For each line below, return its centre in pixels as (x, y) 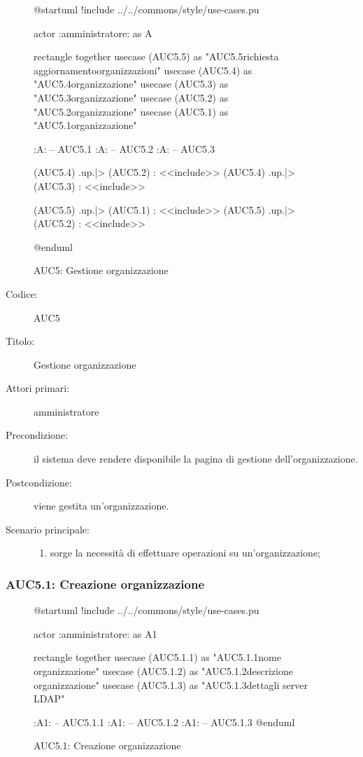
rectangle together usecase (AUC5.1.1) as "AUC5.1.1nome (157, 657)
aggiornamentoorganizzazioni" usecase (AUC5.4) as (143, 70)
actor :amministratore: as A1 (95, 633)
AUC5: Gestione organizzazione (101, 270)
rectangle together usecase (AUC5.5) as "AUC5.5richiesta (156, 56)
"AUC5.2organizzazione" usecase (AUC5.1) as (131, 111)
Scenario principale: (48, 529)
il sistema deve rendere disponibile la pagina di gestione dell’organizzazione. (196, 459)
